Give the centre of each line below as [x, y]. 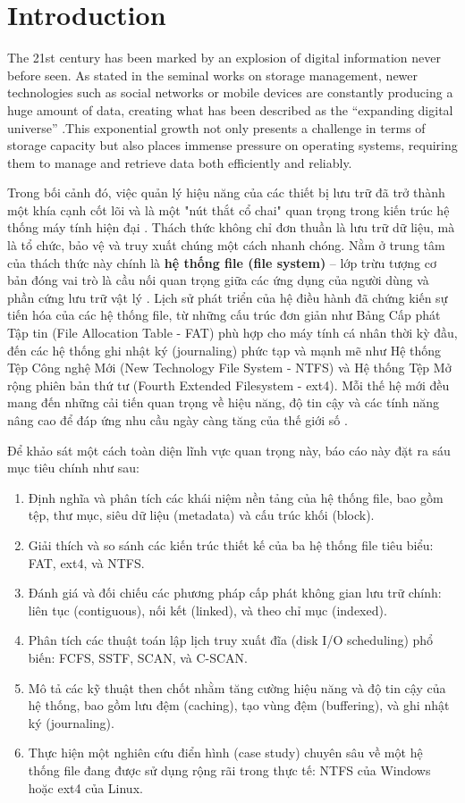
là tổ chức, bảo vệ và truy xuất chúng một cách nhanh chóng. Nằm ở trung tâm [226, 245]
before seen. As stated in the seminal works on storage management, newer [213, 75]
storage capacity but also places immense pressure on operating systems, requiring [232, 145]
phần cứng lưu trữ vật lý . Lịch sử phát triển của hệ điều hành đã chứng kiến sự [228, 297]
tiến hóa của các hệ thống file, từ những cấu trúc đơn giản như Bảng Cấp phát [224, 315]
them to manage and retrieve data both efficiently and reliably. [180, 162]
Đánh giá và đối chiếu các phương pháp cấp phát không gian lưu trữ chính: [235, 593]
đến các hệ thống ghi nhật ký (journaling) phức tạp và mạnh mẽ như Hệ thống [224, 350]
